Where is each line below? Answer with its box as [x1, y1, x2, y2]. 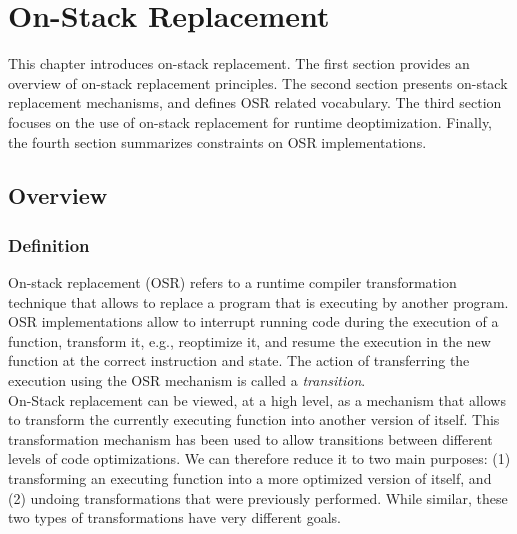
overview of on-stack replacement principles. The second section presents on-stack [8, 72, 508, 93]
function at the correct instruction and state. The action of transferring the [8, 350, 470, 371]
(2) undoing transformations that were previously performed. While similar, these [8, 487, 508, 508]
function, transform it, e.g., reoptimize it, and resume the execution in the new [8, 330, 491, 351]
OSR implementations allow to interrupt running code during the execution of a [8, 311, 499, 332]
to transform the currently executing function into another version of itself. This [8, 409, 500, 430]
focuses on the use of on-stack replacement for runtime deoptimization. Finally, [8, 111, 493, 132]
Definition [8, 232, 90, 257]
